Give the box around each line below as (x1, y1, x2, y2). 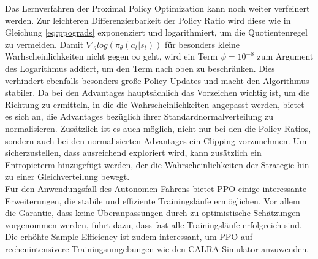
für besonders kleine (165, 37, 240, 50)
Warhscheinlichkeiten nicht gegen (5, 50, 129, 63)
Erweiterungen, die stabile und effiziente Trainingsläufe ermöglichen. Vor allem (5, 194, 300, 207)
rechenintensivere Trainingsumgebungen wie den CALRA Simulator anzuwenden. (5, 242, 309, 255)
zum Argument (257, 50, 314, 63)
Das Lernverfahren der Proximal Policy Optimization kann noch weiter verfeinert (5, 2, 310, 14)
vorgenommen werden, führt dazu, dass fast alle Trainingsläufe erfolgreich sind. (5, 218, 302, 231)
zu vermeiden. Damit (5, 37, 84, 50)
